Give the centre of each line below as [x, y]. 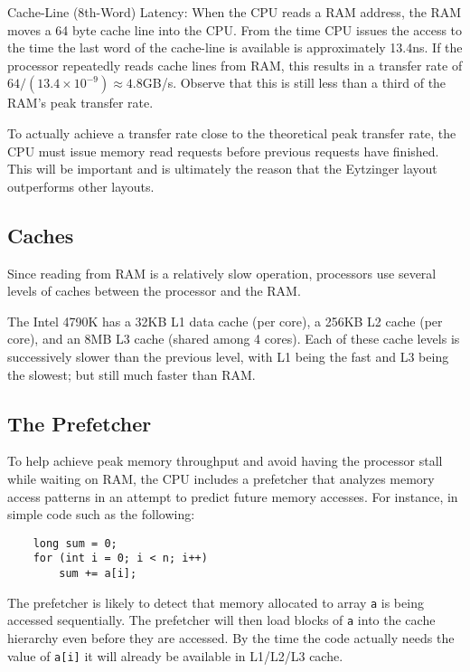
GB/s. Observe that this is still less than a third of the [294, 83]
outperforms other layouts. [81, 186]
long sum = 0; [75, 543]
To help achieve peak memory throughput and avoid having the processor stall [225, 461]
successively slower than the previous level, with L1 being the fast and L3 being [228, 356]
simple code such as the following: [101, 514]
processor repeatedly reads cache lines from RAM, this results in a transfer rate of [235, 65]
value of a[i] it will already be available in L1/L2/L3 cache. [175, 655]
